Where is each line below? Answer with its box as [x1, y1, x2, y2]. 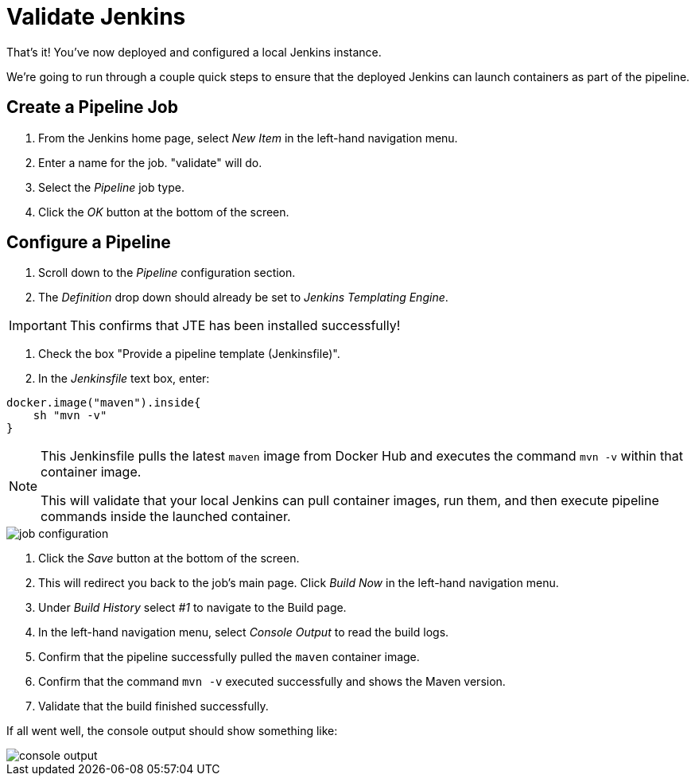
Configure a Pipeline [6, 232, 171, 253]
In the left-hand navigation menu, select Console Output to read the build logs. [38, 625, 449, 640]
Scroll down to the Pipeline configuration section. [38, 266, 296, 280]
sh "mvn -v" [33, 409, 107, 422]
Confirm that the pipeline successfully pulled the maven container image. [38, 650, 420, 664]
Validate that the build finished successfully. [38, 699, 269, 714]
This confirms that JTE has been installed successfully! [69, 317, 401, 334]
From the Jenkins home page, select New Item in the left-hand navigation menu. [38, 130, 458, 145]
